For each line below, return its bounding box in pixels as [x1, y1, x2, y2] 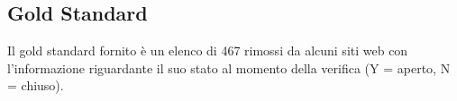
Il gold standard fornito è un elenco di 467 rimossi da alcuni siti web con [7, 41, 408, 60]
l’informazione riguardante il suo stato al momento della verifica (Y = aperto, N [7, 58, 451, 77]
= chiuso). [7, 76, 64, 95]
